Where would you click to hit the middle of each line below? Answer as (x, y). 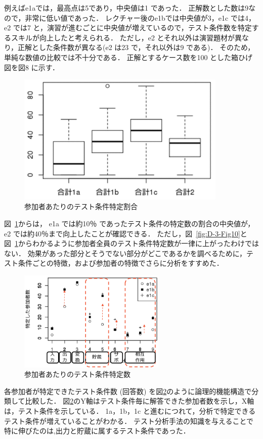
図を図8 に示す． (32, 67)
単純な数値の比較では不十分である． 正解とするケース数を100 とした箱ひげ (128, 57)
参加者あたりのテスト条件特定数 (77, 374)
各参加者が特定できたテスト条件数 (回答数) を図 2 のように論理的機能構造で (128, 391)
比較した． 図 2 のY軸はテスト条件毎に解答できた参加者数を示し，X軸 (140, 401)
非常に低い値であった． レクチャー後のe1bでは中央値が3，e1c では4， (140, 17)
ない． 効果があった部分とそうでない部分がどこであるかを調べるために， (125, 253)
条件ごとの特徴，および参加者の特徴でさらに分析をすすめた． (121, 263)
